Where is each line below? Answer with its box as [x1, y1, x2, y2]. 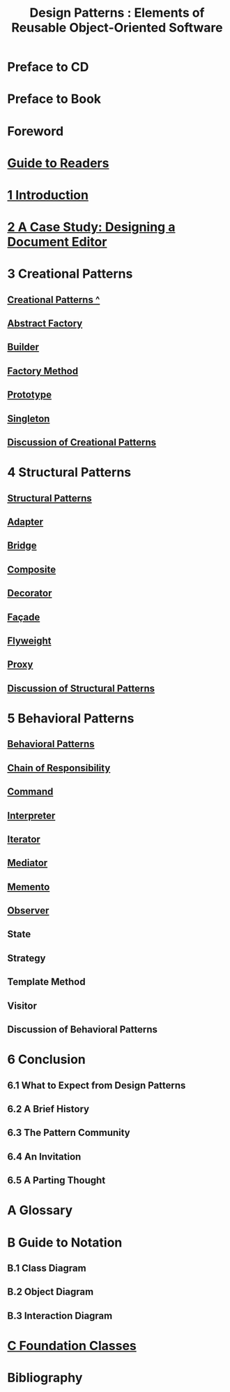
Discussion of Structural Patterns [7, 682, 155, 694]
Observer [7, 904, 49, 917]
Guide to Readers [7, 155, 109, 171]
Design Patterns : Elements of [29, 5, 205, 21]
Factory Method [7, 365, 79, 377]
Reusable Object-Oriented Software [11, 20, 223, 36]
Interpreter [7, 809, 56, 821]
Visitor [7, 1000, 37, 1011]
